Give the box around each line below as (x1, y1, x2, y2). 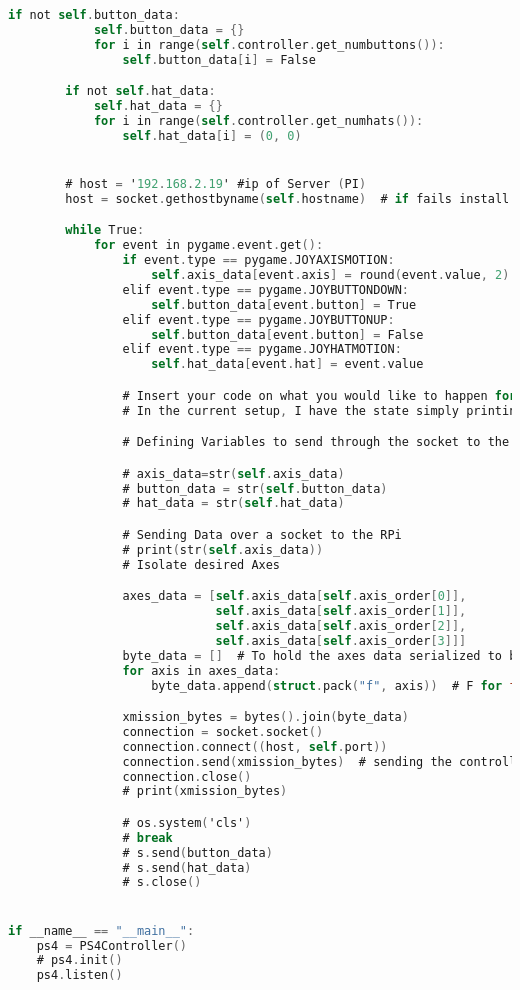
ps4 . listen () (36, 968, 123, 983)
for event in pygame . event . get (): (93, 238, 324, 253)
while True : (65, 223, 145, 238)
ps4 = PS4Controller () (36, 938, 188, 953)
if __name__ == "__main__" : (8, 923, 195, 938)
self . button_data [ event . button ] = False (151, 327, 424, 342)
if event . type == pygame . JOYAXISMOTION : (122, 253, 395, 268)
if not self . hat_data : (65, 84, 216, 99)
